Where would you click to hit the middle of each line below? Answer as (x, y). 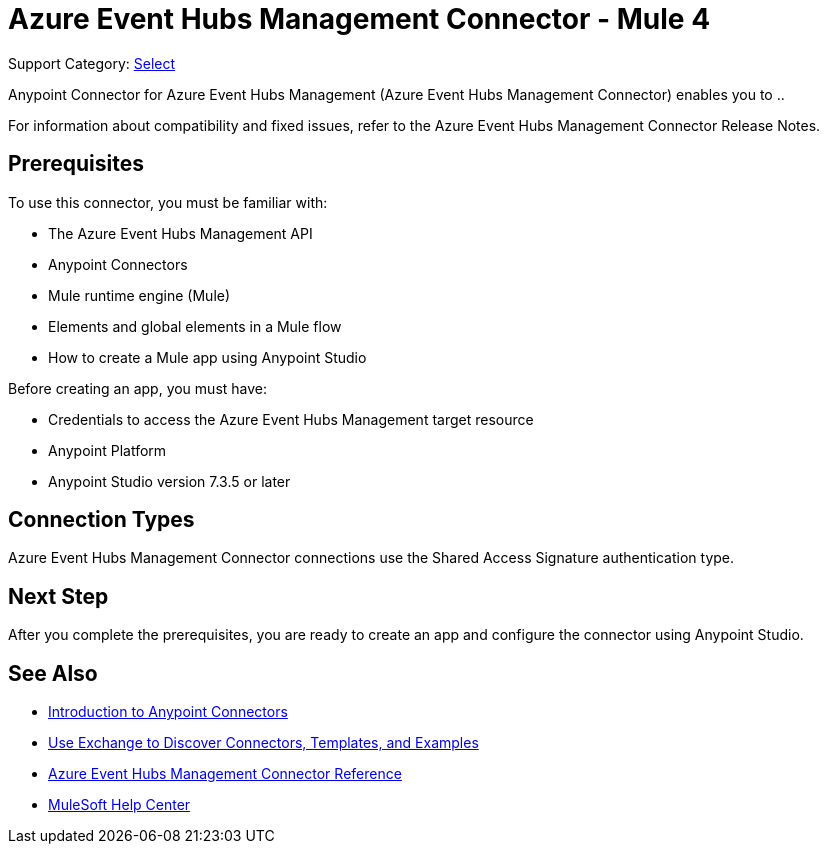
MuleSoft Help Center (119, 805)
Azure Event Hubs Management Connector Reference (225, 774)
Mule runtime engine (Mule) (139, 295)
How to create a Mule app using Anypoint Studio (207, 357)
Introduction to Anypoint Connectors (168, 712)
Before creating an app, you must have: (138, 388)
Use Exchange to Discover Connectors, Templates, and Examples (263, 743)
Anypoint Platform (107, 450)
